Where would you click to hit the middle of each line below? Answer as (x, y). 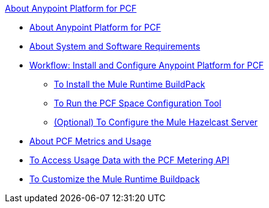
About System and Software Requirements (115, 46)
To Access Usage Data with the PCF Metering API (129, 160)
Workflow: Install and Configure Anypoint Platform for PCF (147, 65)
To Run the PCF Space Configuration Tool (138, 103)
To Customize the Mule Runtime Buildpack (115, 179)
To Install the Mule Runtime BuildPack (130, 84)
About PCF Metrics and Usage (90, 141)
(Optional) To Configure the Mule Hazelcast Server (156, 122)
